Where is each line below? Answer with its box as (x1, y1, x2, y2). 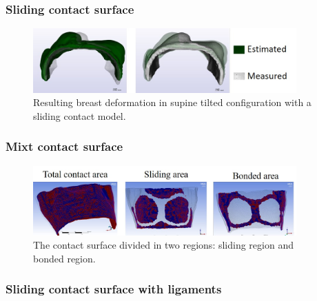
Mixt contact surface (6, 138, 123, 155)
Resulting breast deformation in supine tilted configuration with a (33, 95, 311, 110)
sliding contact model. (33, 108, 126, 123)
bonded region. (33, 251, 96, 265)
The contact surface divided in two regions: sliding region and (33, 238, 294, 252)
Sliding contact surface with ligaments (6, 280, 222, 298)
